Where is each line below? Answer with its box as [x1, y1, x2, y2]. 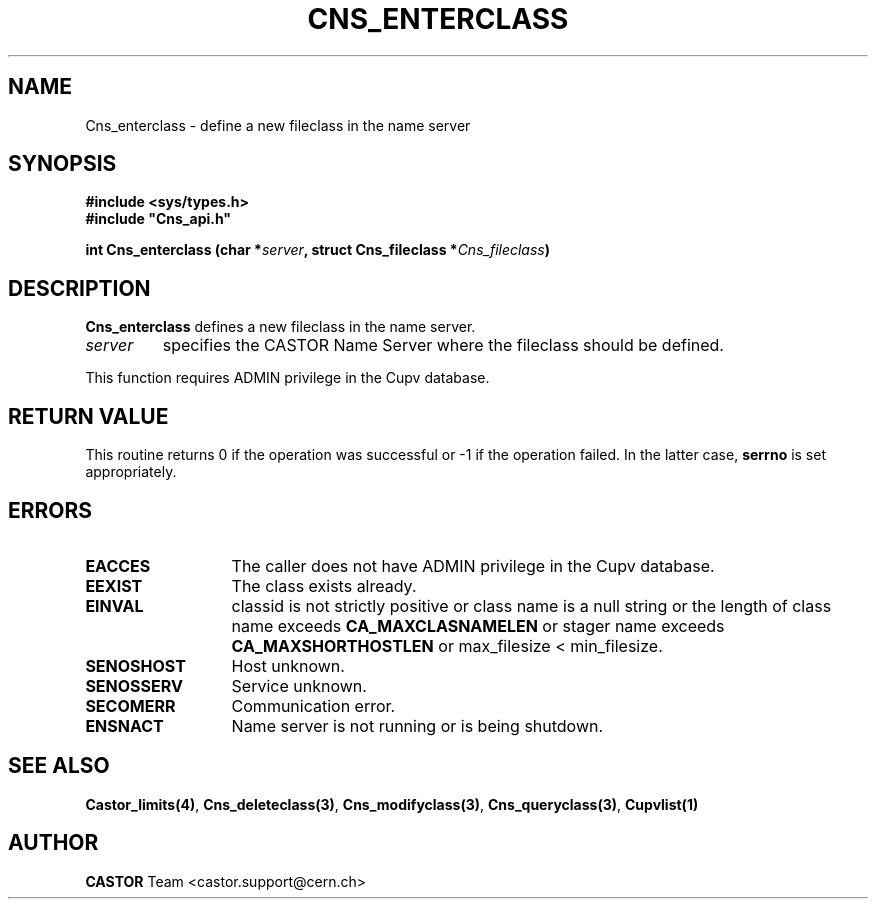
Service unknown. [231, 675, 367, 696]
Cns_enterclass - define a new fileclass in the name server [85, 116, 471, 134]
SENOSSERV [85, 675, 183, 696]
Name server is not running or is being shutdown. [231, 715, 604, 736]
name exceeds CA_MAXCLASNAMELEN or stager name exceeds [231, 615, 725, 636]
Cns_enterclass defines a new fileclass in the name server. [85, 318, 476, 336]
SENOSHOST [85, 655, 186, 676]
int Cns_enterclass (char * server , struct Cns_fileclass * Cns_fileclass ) [85, 241, 551, 259]
